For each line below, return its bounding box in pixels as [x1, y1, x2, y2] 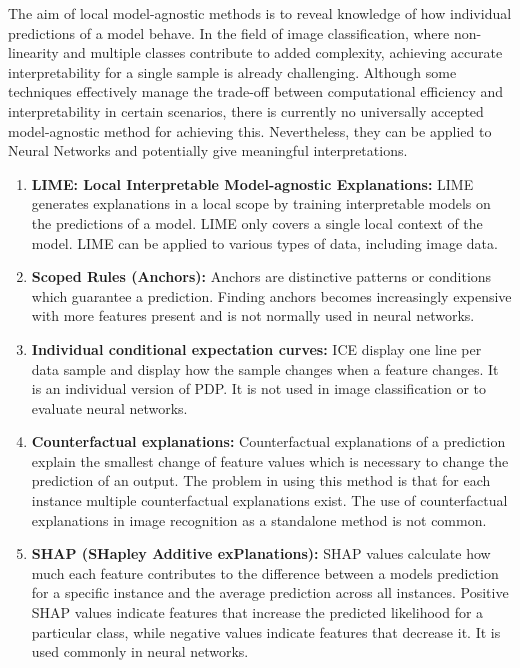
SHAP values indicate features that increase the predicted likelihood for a [31, 602, 484, 623]
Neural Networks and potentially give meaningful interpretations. [8, 140, 408, 161]
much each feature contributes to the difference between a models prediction [31, 562, 499, 583]
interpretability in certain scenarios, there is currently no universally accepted [8, 100, 484, 121]
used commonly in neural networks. [31, 641, 249, 662]
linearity [8, 42, 59, 63]
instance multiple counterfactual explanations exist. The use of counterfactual [31, 490, 508, 511]
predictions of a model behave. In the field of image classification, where [8, 22, 450, 43]
